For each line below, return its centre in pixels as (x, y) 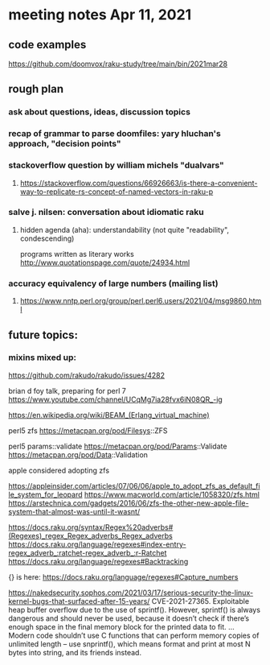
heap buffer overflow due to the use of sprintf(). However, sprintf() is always (135, 609)
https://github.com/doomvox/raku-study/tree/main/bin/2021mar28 (118, 64)
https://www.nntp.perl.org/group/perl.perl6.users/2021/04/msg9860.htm (141, 301)
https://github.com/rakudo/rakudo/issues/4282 (86, 375)
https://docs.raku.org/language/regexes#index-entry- (97, 544)
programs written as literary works (77, 254)
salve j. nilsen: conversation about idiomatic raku (106, 213)
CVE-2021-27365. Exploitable (200, 601)
